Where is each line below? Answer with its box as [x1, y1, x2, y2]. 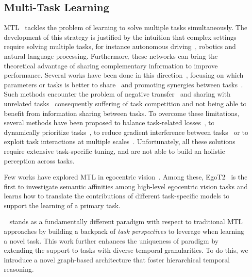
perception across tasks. [4, 155, 75, 165]
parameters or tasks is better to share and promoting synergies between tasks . [4, 79, 243, 89]
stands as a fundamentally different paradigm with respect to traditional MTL [9, 216, 243, 227]
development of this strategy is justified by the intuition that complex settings [4, 32, 236, 42]
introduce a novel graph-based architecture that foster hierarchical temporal [4, 254, 230, 264]
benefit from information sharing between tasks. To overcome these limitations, [4, 108, 239, 118]
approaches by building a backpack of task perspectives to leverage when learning [4, 226, 244, 236]
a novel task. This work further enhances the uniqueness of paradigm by [4, 235, 218, 245]
